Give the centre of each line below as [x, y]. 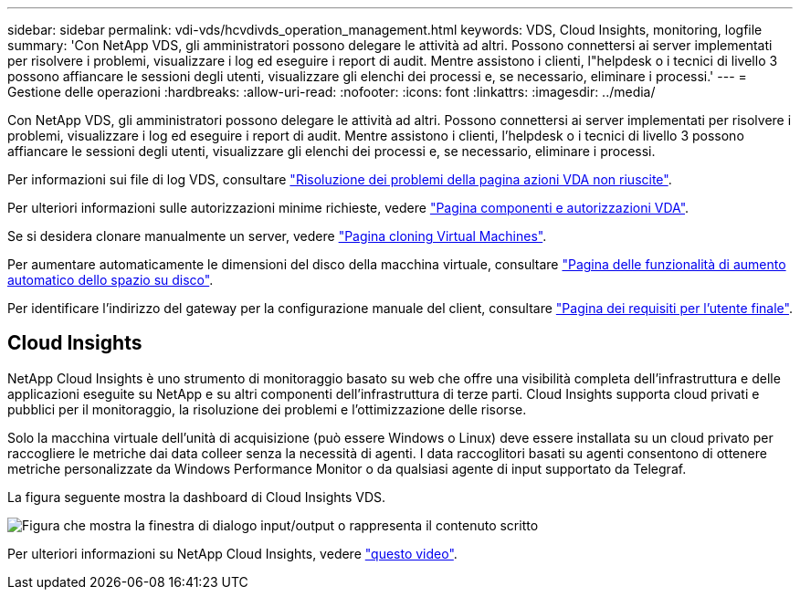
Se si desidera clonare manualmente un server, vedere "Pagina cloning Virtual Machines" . [277, 236]
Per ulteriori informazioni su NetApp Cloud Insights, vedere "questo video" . [232, 553]
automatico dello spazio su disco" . [111, 280]
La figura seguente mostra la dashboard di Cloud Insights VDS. [197, 497]
